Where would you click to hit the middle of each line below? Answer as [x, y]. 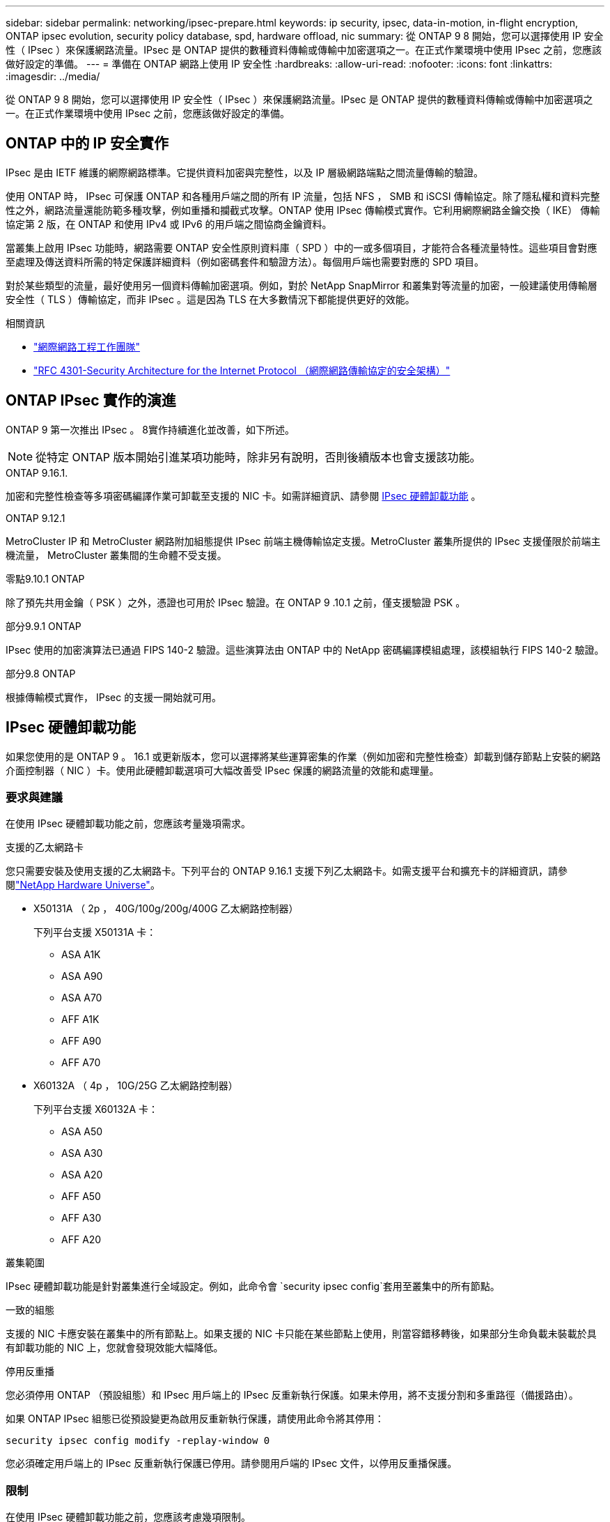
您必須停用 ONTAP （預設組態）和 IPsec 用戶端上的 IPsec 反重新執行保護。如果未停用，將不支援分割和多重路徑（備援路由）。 [292, 1395]
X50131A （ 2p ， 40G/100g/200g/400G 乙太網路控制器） [166, 909]
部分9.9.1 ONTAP [44, 626]
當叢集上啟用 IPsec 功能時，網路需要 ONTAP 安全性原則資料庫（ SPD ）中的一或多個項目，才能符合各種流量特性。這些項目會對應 [302, 247]
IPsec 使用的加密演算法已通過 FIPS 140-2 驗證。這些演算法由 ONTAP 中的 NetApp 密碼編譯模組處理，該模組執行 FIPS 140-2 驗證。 [305, 649]
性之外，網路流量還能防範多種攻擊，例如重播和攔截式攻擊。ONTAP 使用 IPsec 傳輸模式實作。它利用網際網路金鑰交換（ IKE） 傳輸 [303, 210]
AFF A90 [81, 1041]
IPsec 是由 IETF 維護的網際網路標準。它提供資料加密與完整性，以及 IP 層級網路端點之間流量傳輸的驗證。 [245, 172]
